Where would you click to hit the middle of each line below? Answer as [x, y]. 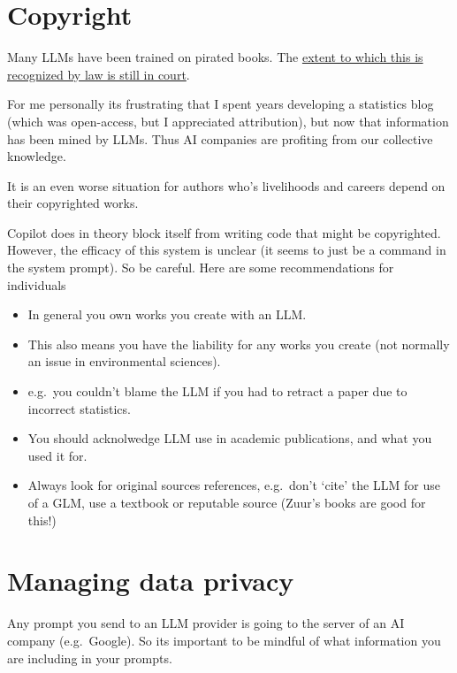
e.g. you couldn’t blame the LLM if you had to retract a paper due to [217, 391]
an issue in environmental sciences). [124, 361]
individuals [37, 284]
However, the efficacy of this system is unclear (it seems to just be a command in [227, 250]
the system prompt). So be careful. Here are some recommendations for [201, 268]
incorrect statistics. [79, 408]
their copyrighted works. [73, 203]
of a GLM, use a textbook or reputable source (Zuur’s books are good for [227, 502]
